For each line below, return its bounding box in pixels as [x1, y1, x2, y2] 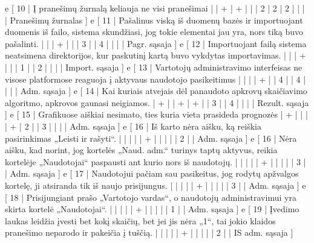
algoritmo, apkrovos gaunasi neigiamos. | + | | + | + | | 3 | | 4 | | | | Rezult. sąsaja [5, 96, 309, 109]
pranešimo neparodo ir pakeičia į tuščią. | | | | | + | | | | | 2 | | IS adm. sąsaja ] [5, 226, 293, 239]
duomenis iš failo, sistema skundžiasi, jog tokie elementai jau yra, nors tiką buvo [5, 25, 303, 38]
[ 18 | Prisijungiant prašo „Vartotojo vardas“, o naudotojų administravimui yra [5, 191, 296, 203]
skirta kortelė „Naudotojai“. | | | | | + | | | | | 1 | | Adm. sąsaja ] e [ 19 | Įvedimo [5, 203, 299, 215]
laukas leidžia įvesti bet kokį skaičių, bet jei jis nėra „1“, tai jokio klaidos [5, 214, 276, 227]
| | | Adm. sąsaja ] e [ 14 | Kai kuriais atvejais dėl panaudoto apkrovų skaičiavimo [5, 84, 307, 97]
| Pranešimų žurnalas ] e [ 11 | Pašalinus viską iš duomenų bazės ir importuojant [5, 13, 303, 26]
